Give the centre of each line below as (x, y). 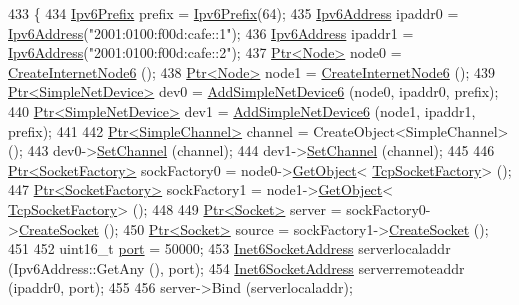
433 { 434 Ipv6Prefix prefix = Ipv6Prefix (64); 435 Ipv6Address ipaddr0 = (233, 13)
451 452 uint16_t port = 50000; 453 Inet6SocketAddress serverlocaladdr (229, 248)
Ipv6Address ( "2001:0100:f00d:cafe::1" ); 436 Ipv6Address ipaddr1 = (211, 32)
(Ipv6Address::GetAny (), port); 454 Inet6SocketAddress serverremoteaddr (236, 267)
